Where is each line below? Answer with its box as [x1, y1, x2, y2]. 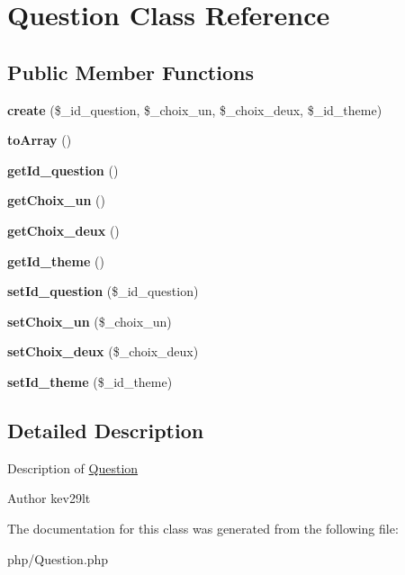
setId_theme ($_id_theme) [7, 372, 173, 391]
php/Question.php [7, 549, 109, 568]
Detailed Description [7, 416, 204, 444]
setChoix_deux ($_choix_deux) [7, 342, 199, 361]
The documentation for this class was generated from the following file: [7, 518, 399, 537]
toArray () [7, 130, 72, 149]
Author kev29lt [7, 489, 91, 508]
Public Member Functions [7, 58, 254, 85]
